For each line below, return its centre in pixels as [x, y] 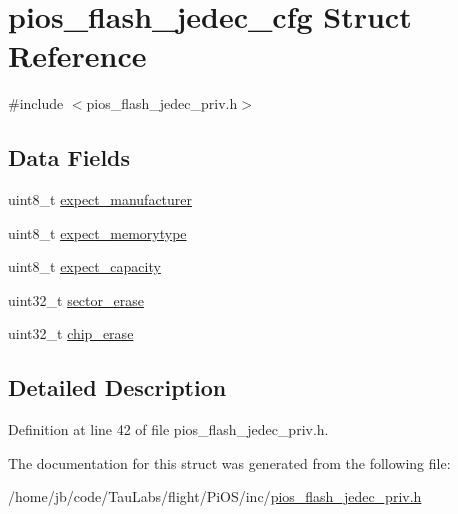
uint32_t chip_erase [71, 333]
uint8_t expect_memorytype [97, 232]
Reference [77, 55]
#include [36, 103]
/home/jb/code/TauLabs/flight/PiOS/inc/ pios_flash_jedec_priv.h [215, 496]
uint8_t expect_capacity [84, 266]
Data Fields [69, 157]
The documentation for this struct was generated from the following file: [229, 462]
